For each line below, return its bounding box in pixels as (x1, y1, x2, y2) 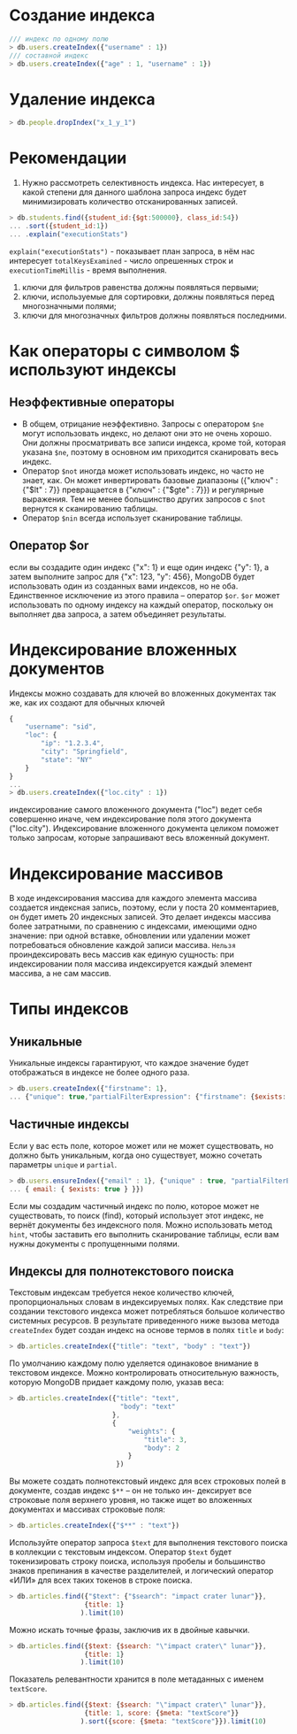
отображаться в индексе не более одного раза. (9, 1067, 190, 1078)
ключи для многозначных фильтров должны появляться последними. (21, 310, 287, 320)
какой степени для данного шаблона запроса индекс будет (21, 187, 247, 197)
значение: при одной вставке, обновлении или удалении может (9, 930, 251, 941)
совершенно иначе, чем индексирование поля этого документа (9, 813, 252, 824)
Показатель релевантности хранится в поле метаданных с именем (9, 1674, 264, 1684)
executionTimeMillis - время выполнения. (9, 265, 168, 275)
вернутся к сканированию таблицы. (21, 503, 158, 513)
